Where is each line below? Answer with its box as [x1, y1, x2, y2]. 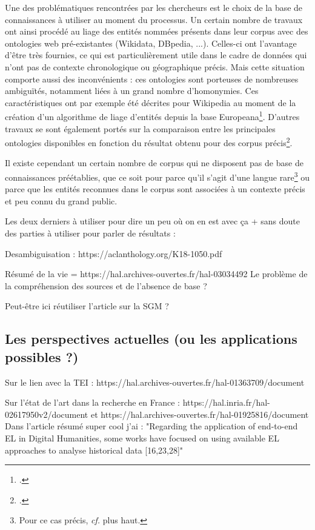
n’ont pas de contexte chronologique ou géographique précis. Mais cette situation [5, 60, 305, 73]
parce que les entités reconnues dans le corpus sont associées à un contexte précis [5, 183, 305, 195]
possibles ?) [5, 347, 79, 366]
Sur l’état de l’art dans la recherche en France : [5, 396, 181, 409]
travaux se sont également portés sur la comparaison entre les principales [5, 122, 276, 135]
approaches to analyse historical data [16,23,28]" [5, 443, 184, 456]
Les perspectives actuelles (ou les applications [5, 329, 297, 348]
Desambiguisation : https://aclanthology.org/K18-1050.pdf [5, 247, 222, 260]
